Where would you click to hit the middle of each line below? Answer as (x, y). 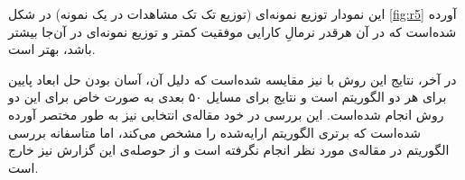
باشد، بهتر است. (52, 49)
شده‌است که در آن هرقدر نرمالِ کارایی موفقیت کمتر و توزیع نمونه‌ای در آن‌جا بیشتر (232, 31)
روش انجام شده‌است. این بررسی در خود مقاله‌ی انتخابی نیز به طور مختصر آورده (226, 114)
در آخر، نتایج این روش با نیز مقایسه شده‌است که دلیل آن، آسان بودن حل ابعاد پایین (232, 79)
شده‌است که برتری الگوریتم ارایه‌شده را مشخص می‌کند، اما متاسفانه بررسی (215, 132)
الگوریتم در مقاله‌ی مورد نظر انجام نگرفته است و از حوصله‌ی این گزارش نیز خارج (229, 150)
